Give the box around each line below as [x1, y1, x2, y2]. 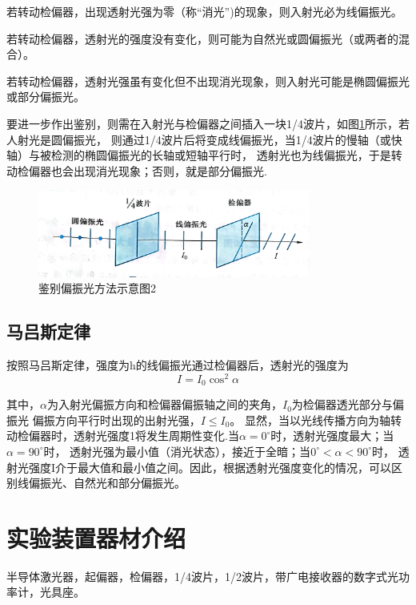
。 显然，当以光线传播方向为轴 [230, 411, 391, 428]
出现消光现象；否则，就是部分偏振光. [73, 162, 267, 179]
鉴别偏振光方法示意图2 [38, 280, 156, 296]
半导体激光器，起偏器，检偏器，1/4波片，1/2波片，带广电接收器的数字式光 [6, 567, 398, 584]
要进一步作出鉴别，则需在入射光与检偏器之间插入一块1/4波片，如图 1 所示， [6, 115, 398, 131]
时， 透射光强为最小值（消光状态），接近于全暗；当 [43, 442, 311, 459]
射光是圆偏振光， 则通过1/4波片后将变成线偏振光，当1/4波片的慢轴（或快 [17, 131, 402, 147]
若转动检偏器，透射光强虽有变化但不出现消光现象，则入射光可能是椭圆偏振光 [6, 72, 410, 89]
